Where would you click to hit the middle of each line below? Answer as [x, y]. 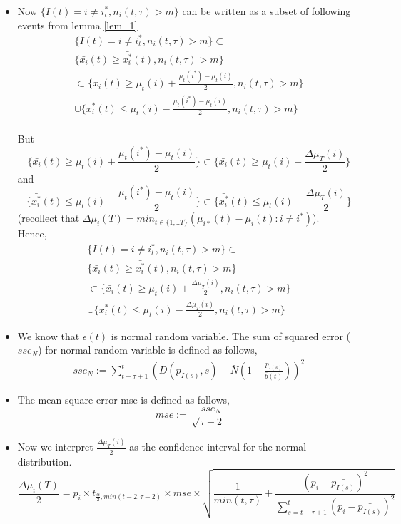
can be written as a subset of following [267, 11]
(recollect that [49, 218]
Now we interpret [55, 447]
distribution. [45, 461]
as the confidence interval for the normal [218, 447]
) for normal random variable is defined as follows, [148, 350]
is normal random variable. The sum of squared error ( [231, 335]
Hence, [32, 233]
